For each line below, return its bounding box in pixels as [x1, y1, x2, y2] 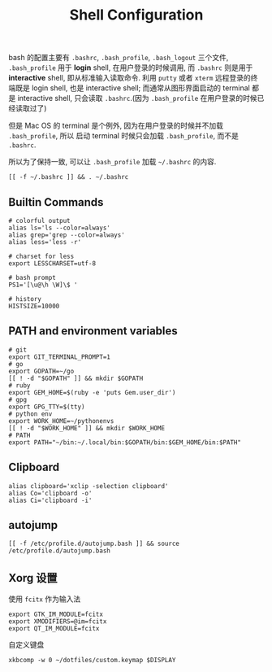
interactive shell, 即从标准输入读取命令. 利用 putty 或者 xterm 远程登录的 [8, 73, 251, 83]
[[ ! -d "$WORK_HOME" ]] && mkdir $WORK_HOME [8, 424, 165, 432]
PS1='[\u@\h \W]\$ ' [8, 281, 79, 289]
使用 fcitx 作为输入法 [8, 594, 81, 604]
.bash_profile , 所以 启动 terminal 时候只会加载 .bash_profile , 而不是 [8, 131, 240, 141]
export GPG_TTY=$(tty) [8, 403, 85, 411]
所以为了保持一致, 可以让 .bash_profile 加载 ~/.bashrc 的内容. [8, 157, 217, 167]
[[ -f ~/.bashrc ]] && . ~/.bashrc [8, 173, 129, 181]
